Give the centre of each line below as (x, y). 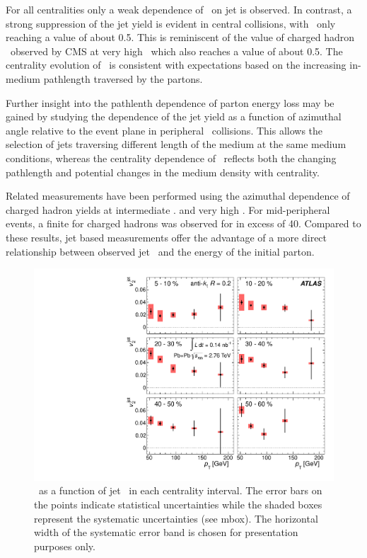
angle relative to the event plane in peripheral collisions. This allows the (164, 130)
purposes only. (65, 546)
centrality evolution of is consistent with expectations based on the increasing (176, 65)
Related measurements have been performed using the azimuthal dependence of (178, 196)
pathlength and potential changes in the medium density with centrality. (163, 172)
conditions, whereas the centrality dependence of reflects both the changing (171, 158)
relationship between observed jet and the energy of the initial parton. (160, 251)
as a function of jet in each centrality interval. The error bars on (180, 490)
